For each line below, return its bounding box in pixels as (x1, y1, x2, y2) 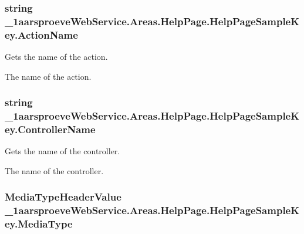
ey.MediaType (5, 216, 73, 231)
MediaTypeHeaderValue (5, 189, 121, 204)
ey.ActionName (5, 27, 78, 42)
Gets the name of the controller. (5, 145, 120, 157)
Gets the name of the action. (5, 50, 108, 63)
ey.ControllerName (5, 122, 96, 137)
